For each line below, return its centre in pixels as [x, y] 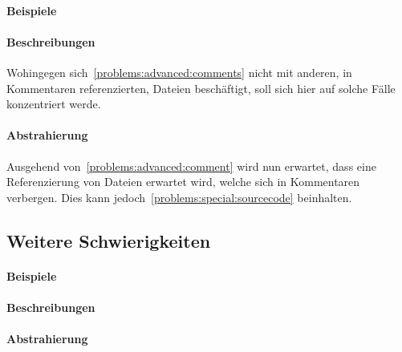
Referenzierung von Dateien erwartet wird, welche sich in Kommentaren [183, 182]
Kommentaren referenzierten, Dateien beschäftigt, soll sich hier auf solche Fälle [201, 88]
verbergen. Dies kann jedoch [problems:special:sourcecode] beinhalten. [179, 197]
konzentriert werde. [54, 104]
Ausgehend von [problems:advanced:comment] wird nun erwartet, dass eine [191, 166]
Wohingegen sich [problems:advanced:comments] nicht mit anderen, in [179, 72]
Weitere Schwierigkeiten [109, 240]
